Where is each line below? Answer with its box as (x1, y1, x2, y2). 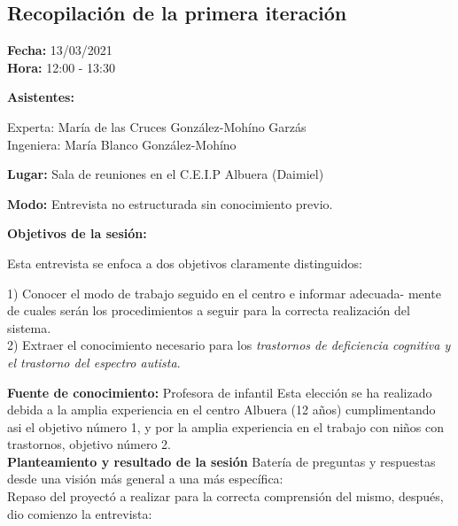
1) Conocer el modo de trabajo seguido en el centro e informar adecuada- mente (7, 283, 441, 302)
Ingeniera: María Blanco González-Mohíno (7, 135, 237, 153)
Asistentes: (7, 88, 74, 106)
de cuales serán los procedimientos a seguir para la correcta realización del (7, 301, 410, 320)
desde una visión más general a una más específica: (7, 469, 283, 488)
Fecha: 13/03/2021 (7, 41, 113, 59)
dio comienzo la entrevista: (7, 504, 152, 522)
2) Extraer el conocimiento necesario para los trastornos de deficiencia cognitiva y (7, 336, 451, 354)
